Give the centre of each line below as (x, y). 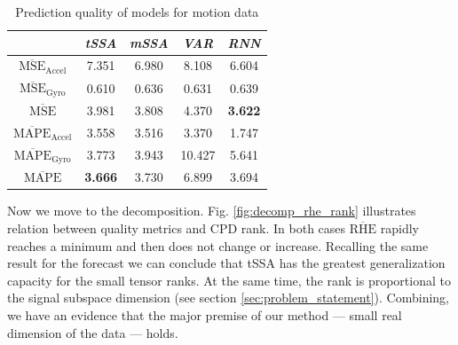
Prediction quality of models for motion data (137, 12)
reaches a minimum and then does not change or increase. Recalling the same (218, 245)
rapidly (399, 228)
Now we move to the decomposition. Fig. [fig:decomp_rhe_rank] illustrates (212, 211)
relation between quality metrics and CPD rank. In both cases (177, 228)
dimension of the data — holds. (93, 332)
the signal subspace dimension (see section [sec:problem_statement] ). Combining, (229, 298)
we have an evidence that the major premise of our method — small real (205, 315)
